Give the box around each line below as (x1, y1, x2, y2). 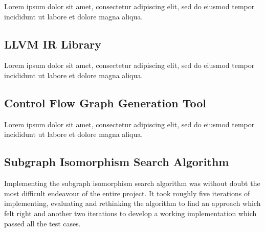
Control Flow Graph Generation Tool (4, 95, 206, 110)
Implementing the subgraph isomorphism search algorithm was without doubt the (4, 178, 260, 189)
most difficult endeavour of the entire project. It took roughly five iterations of (4, 188, 250, 198)
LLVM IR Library (4, 36, 101, 52)
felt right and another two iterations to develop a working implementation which (4, 207, 257, 218)
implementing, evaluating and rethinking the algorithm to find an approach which (4, 198, 261, 208)
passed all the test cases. (4, 218, 81, 228)
